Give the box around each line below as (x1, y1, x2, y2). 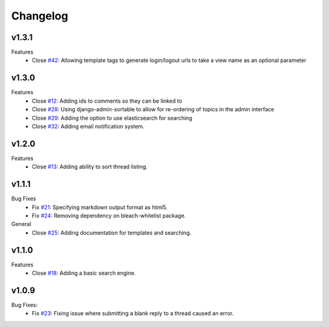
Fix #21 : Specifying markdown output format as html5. (32, 204, 168, 211)
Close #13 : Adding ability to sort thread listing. (32, 163, 148, 170)
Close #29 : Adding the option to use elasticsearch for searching (32, 114, 193, 122)
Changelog (11, 9, 68, 22)
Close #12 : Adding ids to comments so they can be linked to (32, 97, 182, 105)
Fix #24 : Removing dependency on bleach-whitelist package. (32, 212, 186, 219)
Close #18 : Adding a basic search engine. (32, 269, 136, 277)
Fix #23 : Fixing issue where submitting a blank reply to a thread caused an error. (32, 310, 234, 317)
